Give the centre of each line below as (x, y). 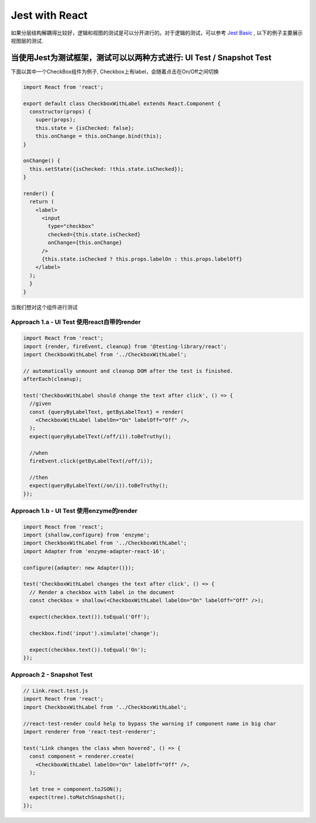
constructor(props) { (61, 112)
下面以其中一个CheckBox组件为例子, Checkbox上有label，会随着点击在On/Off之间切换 (115, 71)
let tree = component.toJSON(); (76, 789)
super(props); (56, 120)
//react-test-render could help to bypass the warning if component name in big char (150, 723)
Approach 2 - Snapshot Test (52, 675)
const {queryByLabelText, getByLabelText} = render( (107, 412)
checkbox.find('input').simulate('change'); (94, 633)
